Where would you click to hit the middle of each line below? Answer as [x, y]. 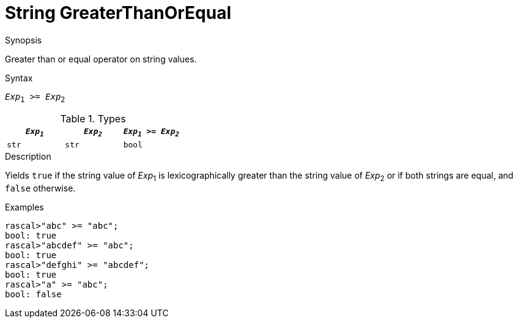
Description [28, 157]
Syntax [19, 78]
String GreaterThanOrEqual [118, 13]
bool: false [33, 294]
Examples [24, 207]
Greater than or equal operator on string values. [101, 59]
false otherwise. [40, 188]
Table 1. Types [93, 118]
